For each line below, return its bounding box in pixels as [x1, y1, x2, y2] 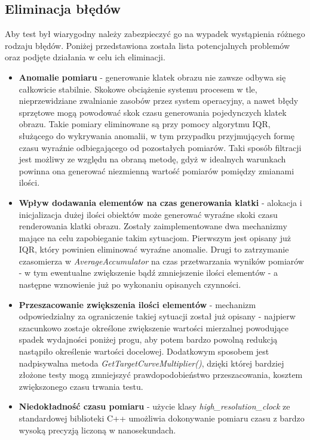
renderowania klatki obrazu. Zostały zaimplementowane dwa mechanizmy [19, 220, 287, 232]
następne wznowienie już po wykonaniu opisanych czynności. [19, 278, 241, 291]
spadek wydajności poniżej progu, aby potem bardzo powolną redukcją [19, 333, 278, 346]
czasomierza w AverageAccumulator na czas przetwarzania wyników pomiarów [19, 254, 304, 267]
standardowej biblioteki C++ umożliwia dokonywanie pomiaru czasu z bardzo [19, 412, 305, 424]
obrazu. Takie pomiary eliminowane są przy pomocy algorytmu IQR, [19, 118, 271, 130]
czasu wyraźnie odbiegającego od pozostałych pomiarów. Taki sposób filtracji [19, 141, 302, 153]
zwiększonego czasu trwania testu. [19, 380, 143, 392]
